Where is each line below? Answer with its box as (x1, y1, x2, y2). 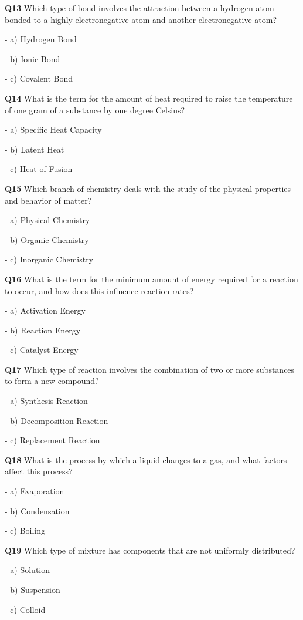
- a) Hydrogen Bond (5, 33, 77, 45)
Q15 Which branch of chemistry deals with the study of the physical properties (5, 182, 291, 194)
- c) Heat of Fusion (5, 163, 73, 175)
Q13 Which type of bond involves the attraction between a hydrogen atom (5, 2, 274, 14)
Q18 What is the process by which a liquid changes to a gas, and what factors (5, 453, 287, 466)
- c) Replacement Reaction (5, 434, 100, 446)
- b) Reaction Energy (5, 324, 81, 336)
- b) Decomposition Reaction (5, 414, 108, 426)
